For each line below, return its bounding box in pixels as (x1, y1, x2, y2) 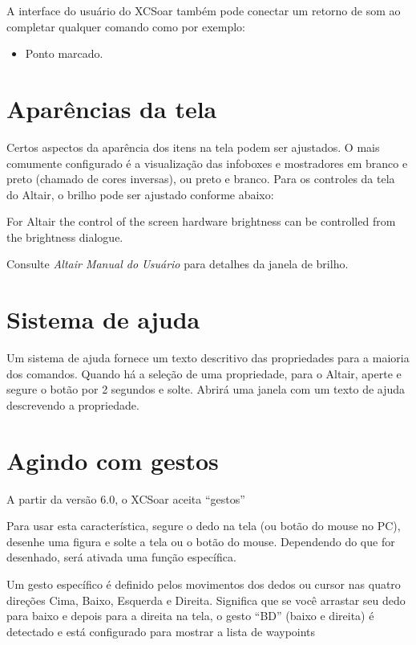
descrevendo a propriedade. (6, 396, 139, 413)
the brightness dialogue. (6, 228, 123, 245)
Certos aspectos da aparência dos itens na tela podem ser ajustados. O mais (6, 138, 380, 155)
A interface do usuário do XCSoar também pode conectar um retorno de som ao (6, 2, 401, 18)
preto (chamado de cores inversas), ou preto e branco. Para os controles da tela (6, 170, 395, 187)
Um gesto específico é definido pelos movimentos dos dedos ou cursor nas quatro (6, 576, 401, 593)
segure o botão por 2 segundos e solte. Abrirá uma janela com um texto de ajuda (6, 381, 406, 398)
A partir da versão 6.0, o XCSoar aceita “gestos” (6, 490, 245, 507)
